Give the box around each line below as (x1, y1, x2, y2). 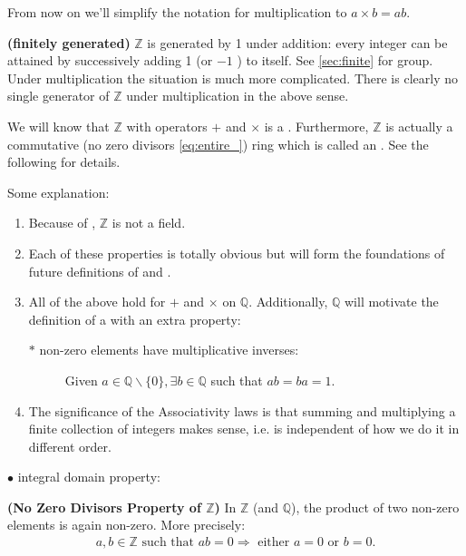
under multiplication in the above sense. (126, 86, 349, 105)
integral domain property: (17, 467, 160, 486)
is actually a (385, 116, 453, 135)
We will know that (7, 116, 110, 135)
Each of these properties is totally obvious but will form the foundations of (28, 243, 445, 262)
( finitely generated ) (7, 33, 131, 52)
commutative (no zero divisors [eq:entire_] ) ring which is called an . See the (7, 134, 429, 153)
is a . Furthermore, (264, 116, 369, 135)
